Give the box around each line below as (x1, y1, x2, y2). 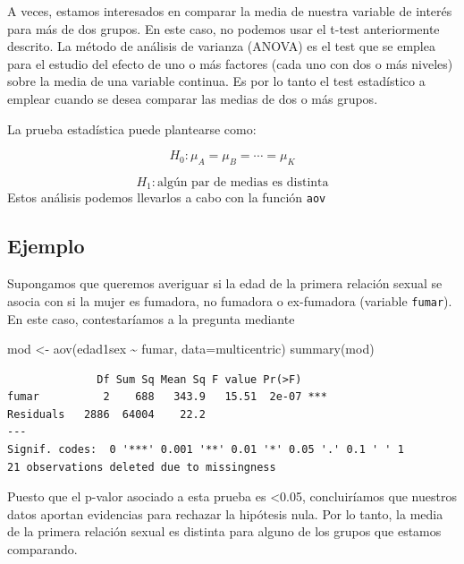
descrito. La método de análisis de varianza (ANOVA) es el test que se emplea (7, 37, 435, 56)
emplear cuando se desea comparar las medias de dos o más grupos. (7, 89, 378, 107)
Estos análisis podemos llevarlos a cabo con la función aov (7, 188, 326, 207)
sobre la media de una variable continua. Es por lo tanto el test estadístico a (7, 72, 426, 90)
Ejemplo (7, 232, 85, 260)
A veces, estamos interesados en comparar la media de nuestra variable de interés (7, 2, 452, 20)
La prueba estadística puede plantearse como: (7, 119, 257, 138)
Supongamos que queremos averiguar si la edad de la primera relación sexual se (7, 274, 443, 293)
